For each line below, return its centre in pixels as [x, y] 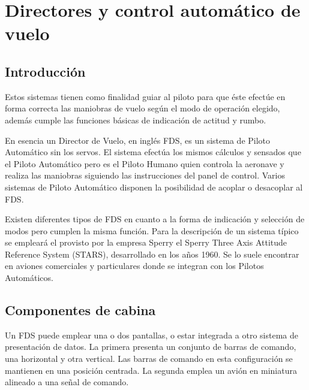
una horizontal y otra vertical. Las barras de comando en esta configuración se [149, 359]
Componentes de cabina [80, 310]
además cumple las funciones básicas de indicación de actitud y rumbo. [136, 120]
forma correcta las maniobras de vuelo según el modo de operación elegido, [142, 108]
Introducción [45, 71]
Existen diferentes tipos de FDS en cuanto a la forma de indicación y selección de [155, 219]
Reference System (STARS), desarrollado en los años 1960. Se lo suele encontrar [152, 254]
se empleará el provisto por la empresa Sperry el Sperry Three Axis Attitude [146, 242]
